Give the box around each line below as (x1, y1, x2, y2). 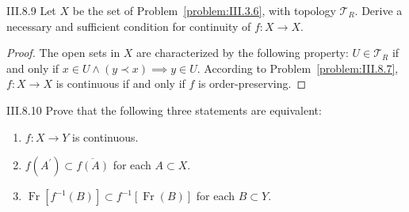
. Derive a (354, 2, 403, 18)
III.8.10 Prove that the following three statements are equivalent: (6, 101, 322, 118)
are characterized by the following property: (136, 44, 349, 61)
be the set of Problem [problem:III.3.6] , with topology (72, 2, 336, 18)
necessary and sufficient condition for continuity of (6, 17, 251, 34)
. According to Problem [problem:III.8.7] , (197, 59, 399, 76)
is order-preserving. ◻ (198, 75, 307, 92)
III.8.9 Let (6, 2, 56, 18)
